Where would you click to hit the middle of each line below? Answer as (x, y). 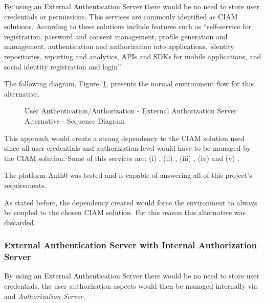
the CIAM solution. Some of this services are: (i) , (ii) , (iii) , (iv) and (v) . (122, 158)
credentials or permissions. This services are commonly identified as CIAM (121, 16)
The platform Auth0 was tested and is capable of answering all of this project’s (128, 175)
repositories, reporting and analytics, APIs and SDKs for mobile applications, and (133, 56)
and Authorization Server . (45, 296)
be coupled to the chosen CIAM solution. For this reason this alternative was (125, 212)
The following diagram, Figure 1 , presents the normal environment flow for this (129, 84)
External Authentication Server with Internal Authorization (130, 245)
